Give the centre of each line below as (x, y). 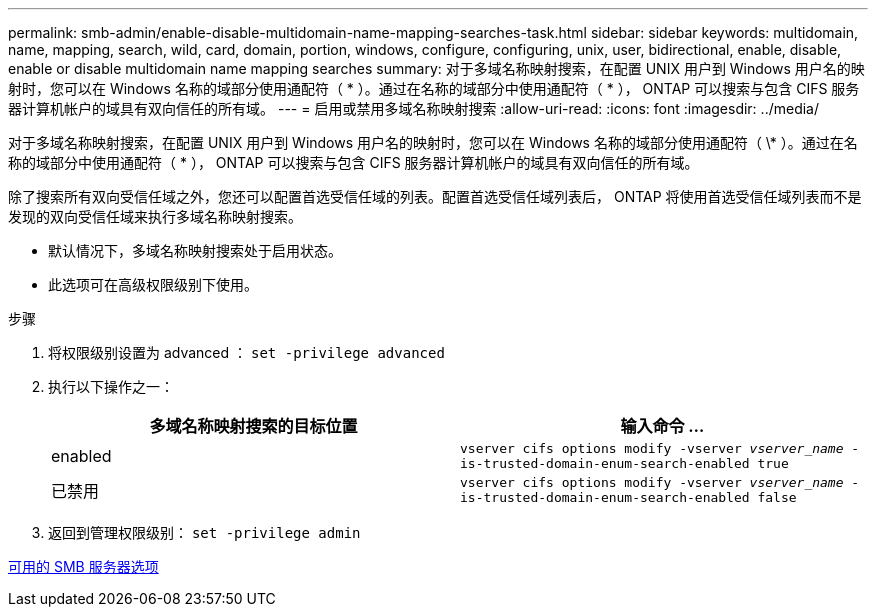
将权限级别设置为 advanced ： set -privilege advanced (246, 352)
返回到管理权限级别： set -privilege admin (204, 532)
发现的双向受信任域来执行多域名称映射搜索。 (155, 216)
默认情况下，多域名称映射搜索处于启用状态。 (195, 250)
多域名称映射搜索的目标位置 (253, 426)
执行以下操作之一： (111, 386)
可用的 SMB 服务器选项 (83, 566)
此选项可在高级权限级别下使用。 (153, 284)
